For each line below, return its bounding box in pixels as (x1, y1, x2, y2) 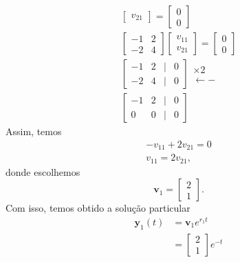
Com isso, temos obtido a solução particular (6, 201, 190, 215)
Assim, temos (6, 124, 62, 139)
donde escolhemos (6, 164, 80, 179)
